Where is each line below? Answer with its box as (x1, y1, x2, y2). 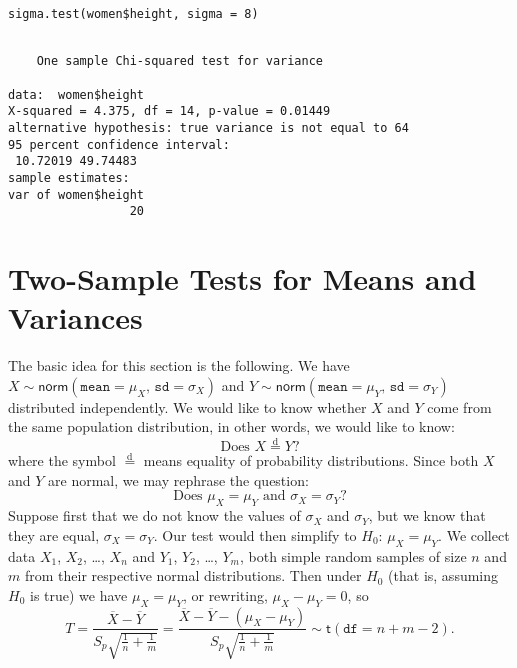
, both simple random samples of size (239, 545, 467, 566)
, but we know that (368, 505, 486, 526)
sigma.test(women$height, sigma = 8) (8, 7, 259, 21)
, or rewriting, (182, 584, 268, 605)
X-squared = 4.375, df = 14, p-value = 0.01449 (8, 104, 331, 119)
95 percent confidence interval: (8, 137, 230, 152)
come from (427, 396, 492, 417)
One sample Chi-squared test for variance (36, 54, 323, 69)
